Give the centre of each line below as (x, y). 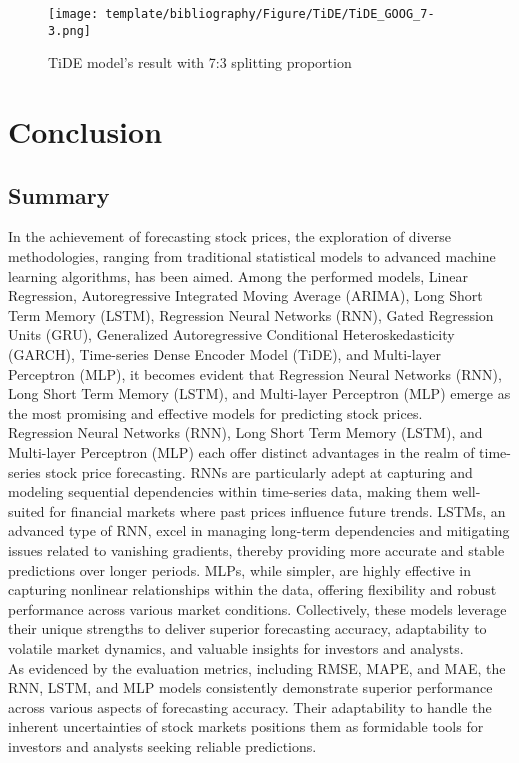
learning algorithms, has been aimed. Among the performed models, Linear (238, 275)
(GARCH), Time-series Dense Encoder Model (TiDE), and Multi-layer (225, 354)
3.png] (69, 30)
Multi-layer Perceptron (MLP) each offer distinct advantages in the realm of (241, 452)
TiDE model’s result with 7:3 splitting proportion (200, 62)
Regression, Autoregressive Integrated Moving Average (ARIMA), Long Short (245, 295)
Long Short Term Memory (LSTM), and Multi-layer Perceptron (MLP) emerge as (259, 393)
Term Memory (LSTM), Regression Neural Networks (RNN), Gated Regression (251, 314)
